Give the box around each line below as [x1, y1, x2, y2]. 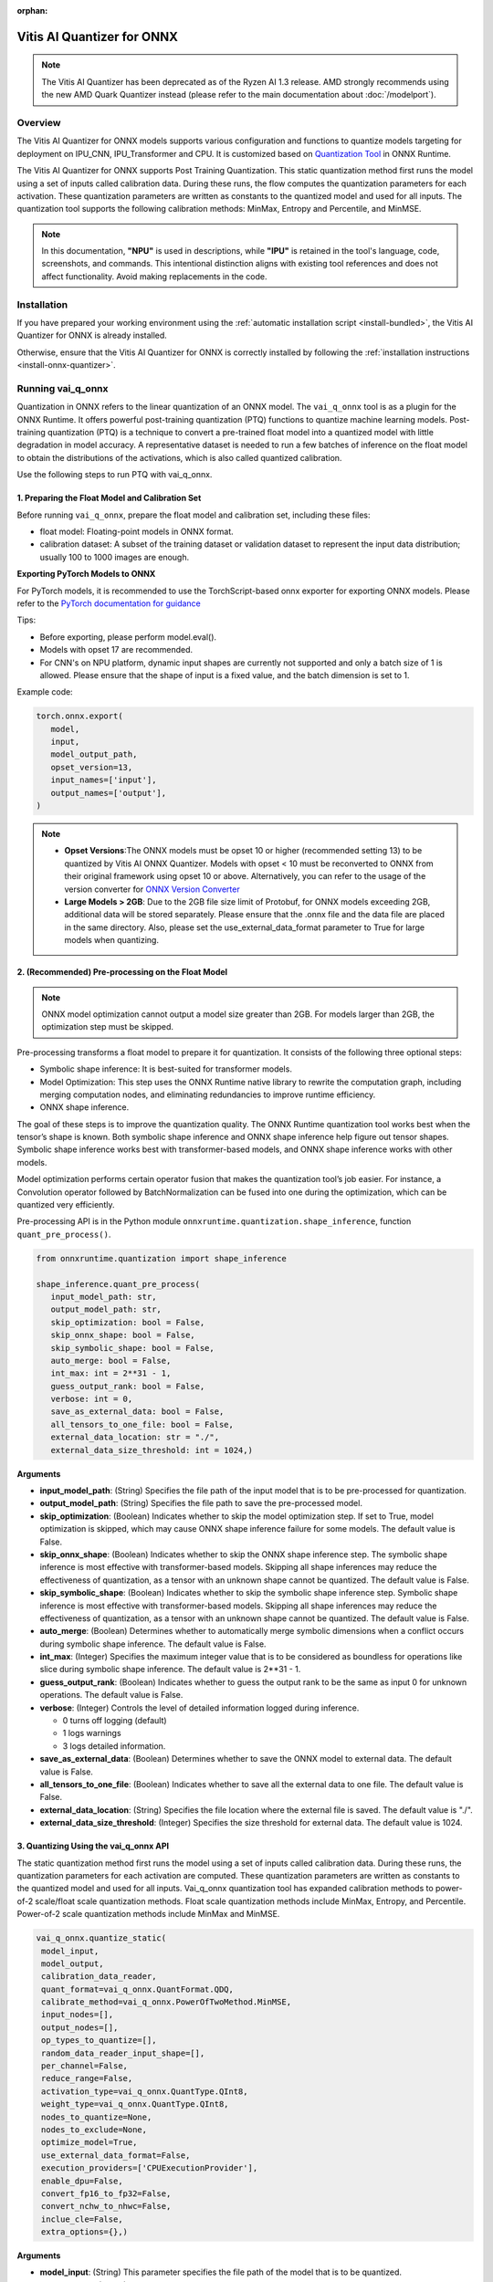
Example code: [16, 686, 73, 697]
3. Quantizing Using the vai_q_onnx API [16, 1840, 169, 1852]
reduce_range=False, [41, 2073, 133, 2084]
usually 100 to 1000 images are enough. [39, 551, 190, 562]
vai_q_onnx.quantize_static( [36, 1933, 167, 1943]
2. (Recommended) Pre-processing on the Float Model [16, 967, 228, 978]
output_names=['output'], [50, 788, 167, 798]
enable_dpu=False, [41, 2175, 123, 2186]
